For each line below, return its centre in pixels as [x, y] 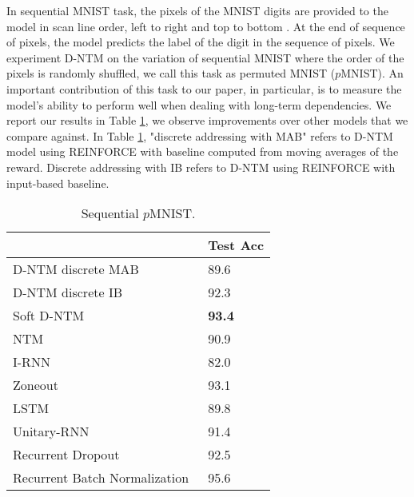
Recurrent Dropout [66, 455]
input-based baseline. [58, 183]
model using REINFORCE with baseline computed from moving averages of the [203, 151]
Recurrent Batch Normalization [101, 478]
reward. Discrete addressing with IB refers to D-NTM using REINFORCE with [201, 167]
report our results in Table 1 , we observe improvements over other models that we [207, 120]
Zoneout [36, 385]
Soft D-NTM [49, 316]
